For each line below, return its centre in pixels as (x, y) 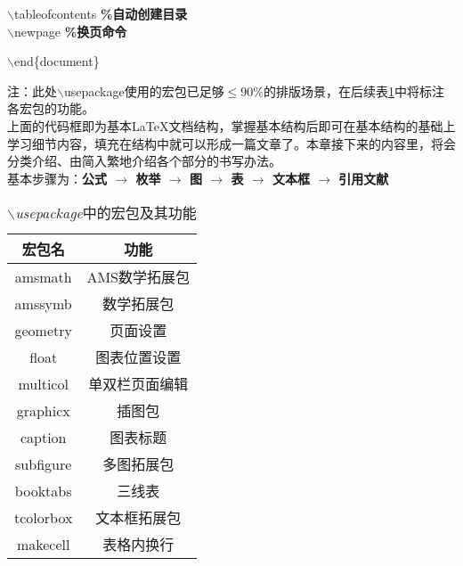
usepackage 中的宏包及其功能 (106, 213)
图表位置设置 (138, 357)
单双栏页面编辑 (138, 384)
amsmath (43, 276)
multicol (43, 383)
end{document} (57, 61)
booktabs (43, 490)
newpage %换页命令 (70, 31)
